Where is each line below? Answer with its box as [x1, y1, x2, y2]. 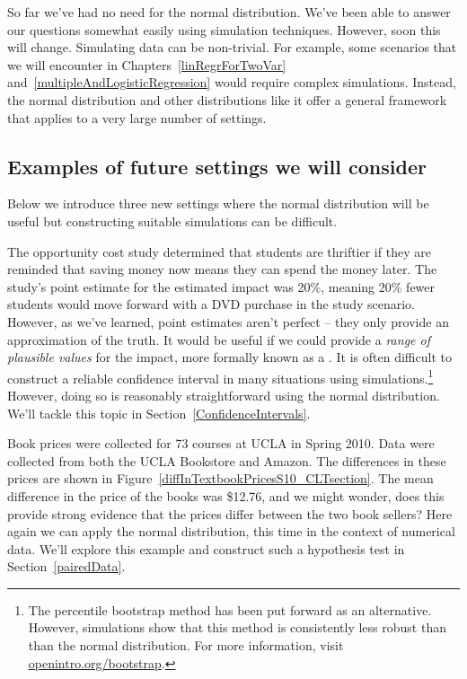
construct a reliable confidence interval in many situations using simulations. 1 [7, 366, 434, 387]
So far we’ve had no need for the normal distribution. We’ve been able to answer [7, 3, 451, 21]
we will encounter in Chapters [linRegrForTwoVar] [7, 55, 286, 74]
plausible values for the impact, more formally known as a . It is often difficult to [7, 348, 452, 366]
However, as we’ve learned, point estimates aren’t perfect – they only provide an [7, 312, 449, 331]
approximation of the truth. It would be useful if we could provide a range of [7, 330, 430, 348]
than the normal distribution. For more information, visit [28, 636, 344, 655]
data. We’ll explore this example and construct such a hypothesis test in [7, 539, 405, 558]
